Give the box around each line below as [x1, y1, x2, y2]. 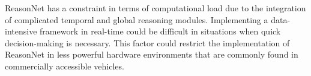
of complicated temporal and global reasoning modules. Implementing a [5, 13, 268, 26]
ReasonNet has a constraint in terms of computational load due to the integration [5, 2, 306, 14]
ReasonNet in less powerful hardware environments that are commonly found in [5, 48, 298, 61]
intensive [5, 25, 37, 37]
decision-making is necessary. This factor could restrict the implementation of [5, 36, 290, 49]
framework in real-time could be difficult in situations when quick [40, 25, 281, 37]
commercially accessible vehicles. [5, 59, 124, 72]
